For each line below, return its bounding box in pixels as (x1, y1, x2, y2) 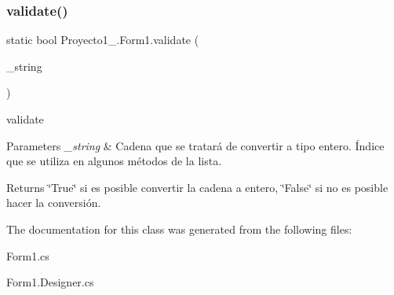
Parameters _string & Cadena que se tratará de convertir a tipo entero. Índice (6, 137, 385, 153)
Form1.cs (6, 247, 49, 264)
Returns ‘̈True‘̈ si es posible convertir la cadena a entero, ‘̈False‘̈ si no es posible (6, 179, 389, 195)
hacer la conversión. (6, 194, 101, 211)
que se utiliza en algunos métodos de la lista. (6, 153, 222, 169)
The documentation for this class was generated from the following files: (6, 220, 352, 237)
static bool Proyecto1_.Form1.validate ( (6, 31, 199, 48)
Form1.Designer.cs (6, 274, 94, 290)
